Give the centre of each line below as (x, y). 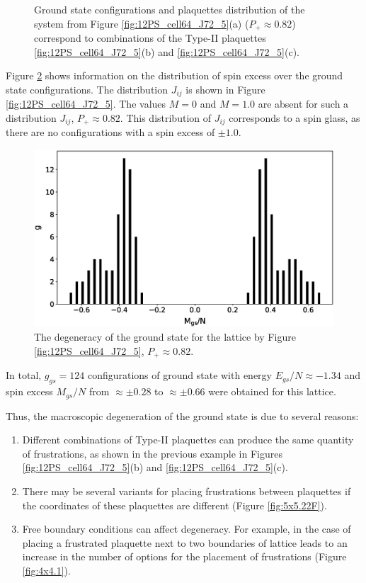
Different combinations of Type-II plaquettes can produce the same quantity (188, 440)
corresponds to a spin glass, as (294, 117)
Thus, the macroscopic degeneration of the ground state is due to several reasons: (182, 415)
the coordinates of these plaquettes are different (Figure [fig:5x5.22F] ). (175, 505)
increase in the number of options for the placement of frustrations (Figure (184, 556)
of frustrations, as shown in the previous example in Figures (152, 453)
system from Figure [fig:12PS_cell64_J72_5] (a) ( (142, 23)
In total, (24, 375)
